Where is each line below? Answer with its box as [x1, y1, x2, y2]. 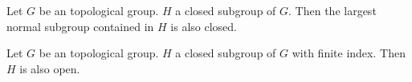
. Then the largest [288, 2, 377, 18]
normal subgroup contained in [6, 18, 154, 34]
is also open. [19, 60, 80, 76]
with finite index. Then [292, 45, 406, 61]
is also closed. [170, 18, 237, 34]
